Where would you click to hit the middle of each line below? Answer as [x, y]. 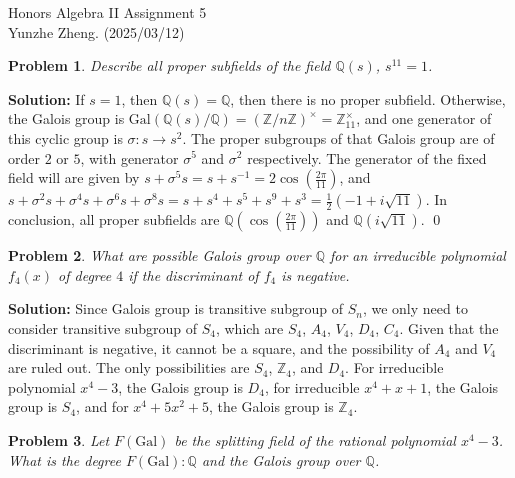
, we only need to [415, 308]
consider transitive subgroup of [102, 327]
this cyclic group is [65, 137]
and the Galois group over [281, 459]
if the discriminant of [193, 274]
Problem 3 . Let [59, 439]
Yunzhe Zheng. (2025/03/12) [96, 31]
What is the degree [64, 459]
